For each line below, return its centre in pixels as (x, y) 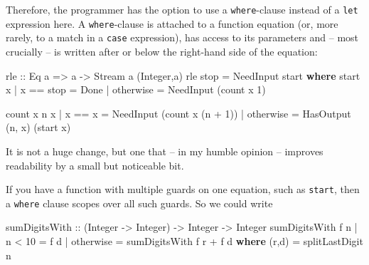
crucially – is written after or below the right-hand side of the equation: (162, 51)
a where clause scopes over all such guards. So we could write (139, 203)
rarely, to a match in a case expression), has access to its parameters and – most (182, 37)
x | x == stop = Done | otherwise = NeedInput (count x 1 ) (136, 89)
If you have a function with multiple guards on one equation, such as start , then (183, 189)
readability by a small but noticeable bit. (95, 165)
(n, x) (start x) (38, 127)
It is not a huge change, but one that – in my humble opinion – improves (165, 151)
